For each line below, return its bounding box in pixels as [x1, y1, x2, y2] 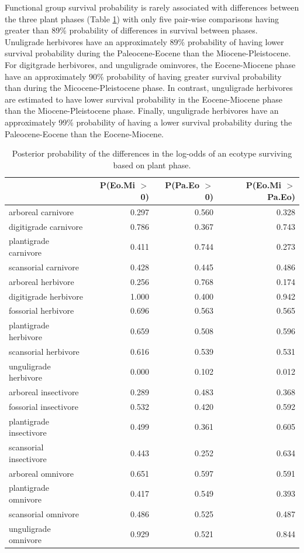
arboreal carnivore [9, 205, 74, 218]
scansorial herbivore [9, 345, 80, 357]
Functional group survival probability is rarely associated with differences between [5, 1, 299, 13]
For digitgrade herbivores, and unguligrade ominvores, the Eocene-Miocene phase [5, 58, 296, 70]
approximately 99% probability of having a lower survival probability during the [5, 116, 292, 128]
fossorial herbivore [9, 304, 74, 317]
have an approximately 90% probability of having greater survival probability [5, 70, 282, 82]
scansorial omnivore [9, 507, 80, 520]
